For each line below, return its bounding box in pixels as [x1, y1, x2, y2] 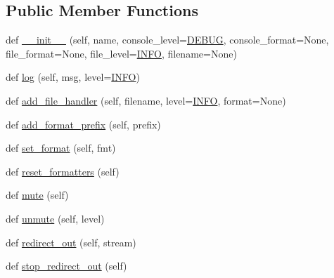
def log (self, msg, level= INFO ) [6, 69, 140, 84]
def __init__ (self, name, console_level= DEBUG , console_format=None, [6, 32, 329, 47]
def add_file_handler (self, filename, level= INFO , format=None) [6, 93, 286, 107]
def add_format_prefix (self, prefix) [6, 117, 161, 131]
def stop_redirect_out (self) [6, 258, 127, 273]
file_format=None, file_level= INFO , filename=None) [6, 46, 237, 60]
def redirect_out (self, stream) [6, 234, 136, 249]
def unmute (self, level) [6, 211, 105, 225]
